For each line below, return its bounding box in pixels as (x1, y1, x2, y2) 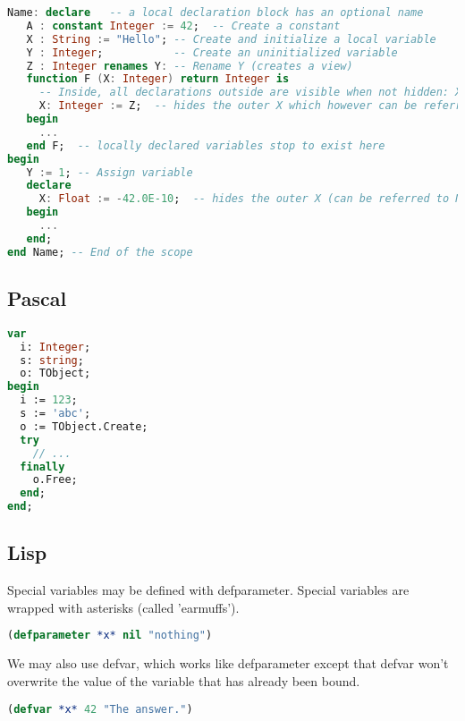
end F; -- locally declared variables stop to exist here (26, 139, 385, 152)
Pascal (7, 284, 67, 312)
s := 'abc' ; (20, 407, 91, 420)
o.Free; (32, 473, 78, 487)
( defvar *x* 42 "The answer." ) (7, 702, 193, 716)
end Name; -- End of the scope (7, 245, 193, 259)
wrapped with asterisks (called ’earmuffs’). (7, 598, 240, 616)
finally (20, 460, 65, 473)
